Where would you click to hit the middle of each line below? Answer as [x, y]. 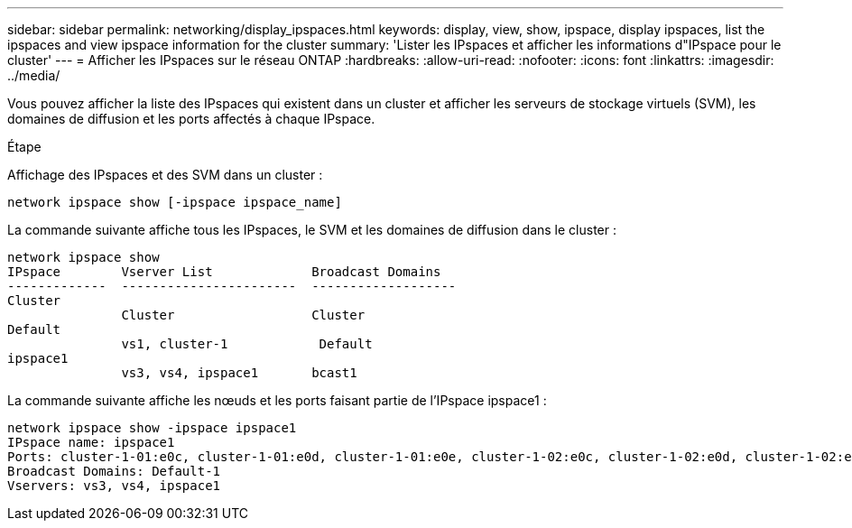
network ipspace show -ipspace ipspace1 [152, 428]
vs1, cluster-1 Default [247, 344]
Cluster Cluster [243, 315]
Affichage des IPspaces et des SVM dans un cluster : [165, 175]
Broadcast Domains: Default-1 [114, 471]
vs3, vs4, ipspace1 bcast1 [239, 373]
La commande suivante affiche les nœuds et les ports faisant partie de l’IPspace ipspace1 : [277, 400]
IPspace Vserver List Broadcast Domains [224, 272]
